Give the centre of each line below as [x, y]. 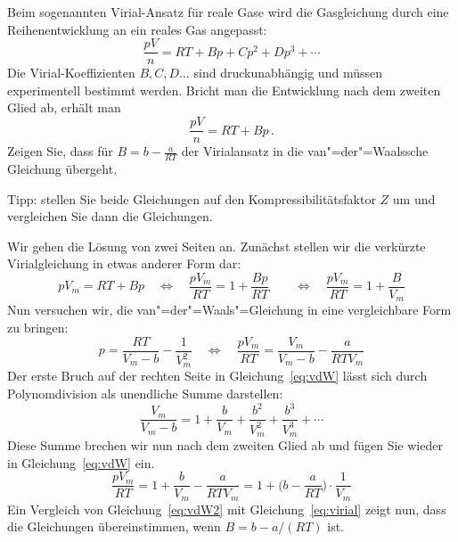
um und [414, 198]
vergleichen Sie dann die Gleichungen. [110, 216]
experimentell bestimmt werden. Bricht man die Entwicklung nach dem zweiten [224, 90]
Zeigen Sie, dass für [60, 151]
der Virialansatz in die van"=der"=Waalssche [305, 151]
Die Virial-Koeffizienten [71, 73]
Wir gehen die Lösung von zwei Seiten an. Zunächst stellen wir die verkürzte [217, 246]
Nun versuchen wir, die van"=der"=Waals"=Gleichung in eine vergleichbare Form [229, 310]
